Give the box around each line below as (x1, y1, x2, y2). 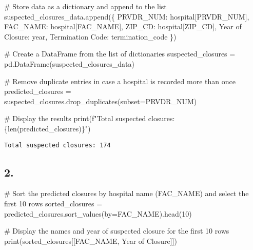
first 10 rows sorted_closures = (4, 198, 103, 208)
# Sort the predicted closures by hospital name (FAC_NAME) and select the (4, 188, 249, 199)
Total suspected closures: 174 (4, 141, 111, 149)
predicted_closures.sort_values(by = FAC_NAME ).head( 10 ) (4, 208, 192, 219)
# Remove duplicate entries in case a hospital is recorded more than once (4, 75, 236, 86)
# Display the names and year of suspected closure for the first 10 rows (4, 225, 229, 236)
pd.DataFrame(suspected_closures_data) (4, 58, 134, 69)
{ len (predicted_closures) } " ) (4, 123, 91, 133)
